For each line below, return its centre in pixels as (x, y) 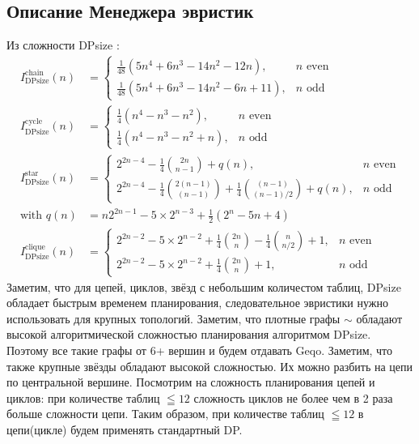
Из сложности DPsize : (63, 45)
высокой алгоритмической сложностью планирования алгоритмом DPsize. (189, 334)
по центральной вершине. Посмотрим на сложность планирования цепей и (191, 382)
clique (35, 248)
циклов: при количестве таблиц (83, 397)
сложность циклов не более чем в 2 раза (293, 397)
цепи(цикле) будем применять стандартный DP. (125, 430)
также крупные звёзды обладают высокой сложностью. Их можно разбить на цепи (210, 366)
